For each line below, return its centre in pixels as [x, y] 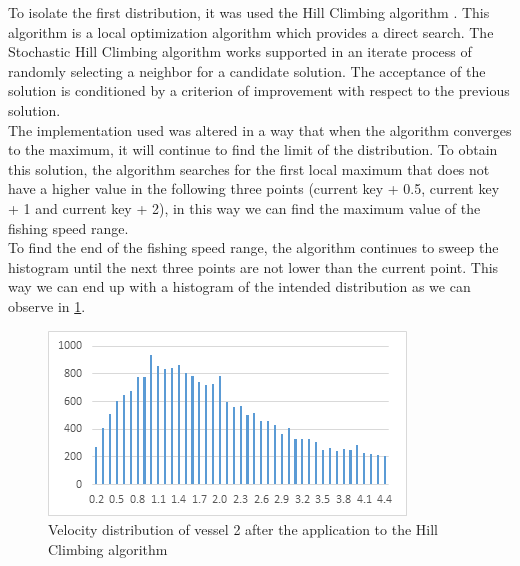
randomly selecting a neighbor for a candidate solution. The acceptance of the [247, 70]
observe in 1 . [47, 305]
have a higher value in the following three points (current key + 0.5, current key [254, 188]
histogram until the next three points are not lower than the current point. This [253, 266]
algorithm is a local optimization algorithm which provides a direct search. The [251, 31]
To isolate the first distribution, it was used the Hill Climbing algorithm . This [249, 12]
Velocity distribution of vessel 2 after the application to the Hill [243, 529]
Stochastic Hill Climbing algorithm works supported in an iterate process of [240, 51]
